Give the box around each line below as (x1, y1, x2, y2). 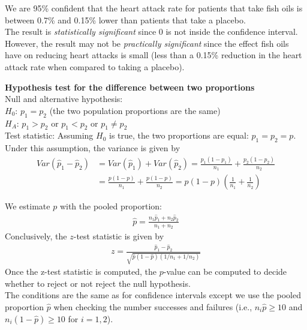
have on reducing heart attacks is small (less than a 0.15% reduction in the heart (5, 49, 302, 61)
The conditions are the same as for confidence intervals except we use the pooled (5, 289, 301, 301)
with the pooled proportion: (59, 200, 162, 212)
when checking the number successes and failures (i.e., (53, 300, 252, 313)
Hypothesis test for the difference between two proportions (5, 80, 255, 93)
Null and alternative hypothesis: (5, 92, 123, 105)
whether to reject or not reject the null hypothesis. (5, 277, 191, 289)
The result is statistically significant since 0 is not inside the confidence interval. (5, 25, 298, 38)
